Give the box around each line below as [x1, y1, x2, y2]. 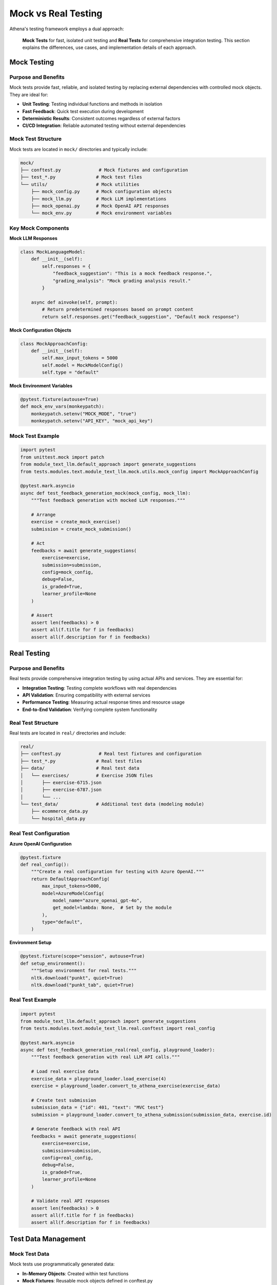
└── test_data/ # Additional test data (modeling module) [20, 801, 205, 807]
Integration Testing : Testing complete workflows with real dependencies [22, 685, 177, 691]
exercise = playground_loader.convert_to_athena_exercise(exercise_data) [31, 1083, 221, 1089]
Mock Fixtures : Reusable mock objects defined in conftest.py [22, 1278, 153, 1283]
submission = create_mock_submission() [31, 526, 132, 532]
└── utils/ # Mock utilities [20, 181, 140, 187]
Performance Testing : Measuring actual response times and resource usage [22, 699, 185, 705]
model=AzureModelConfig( [42, 890, 105, 896]
